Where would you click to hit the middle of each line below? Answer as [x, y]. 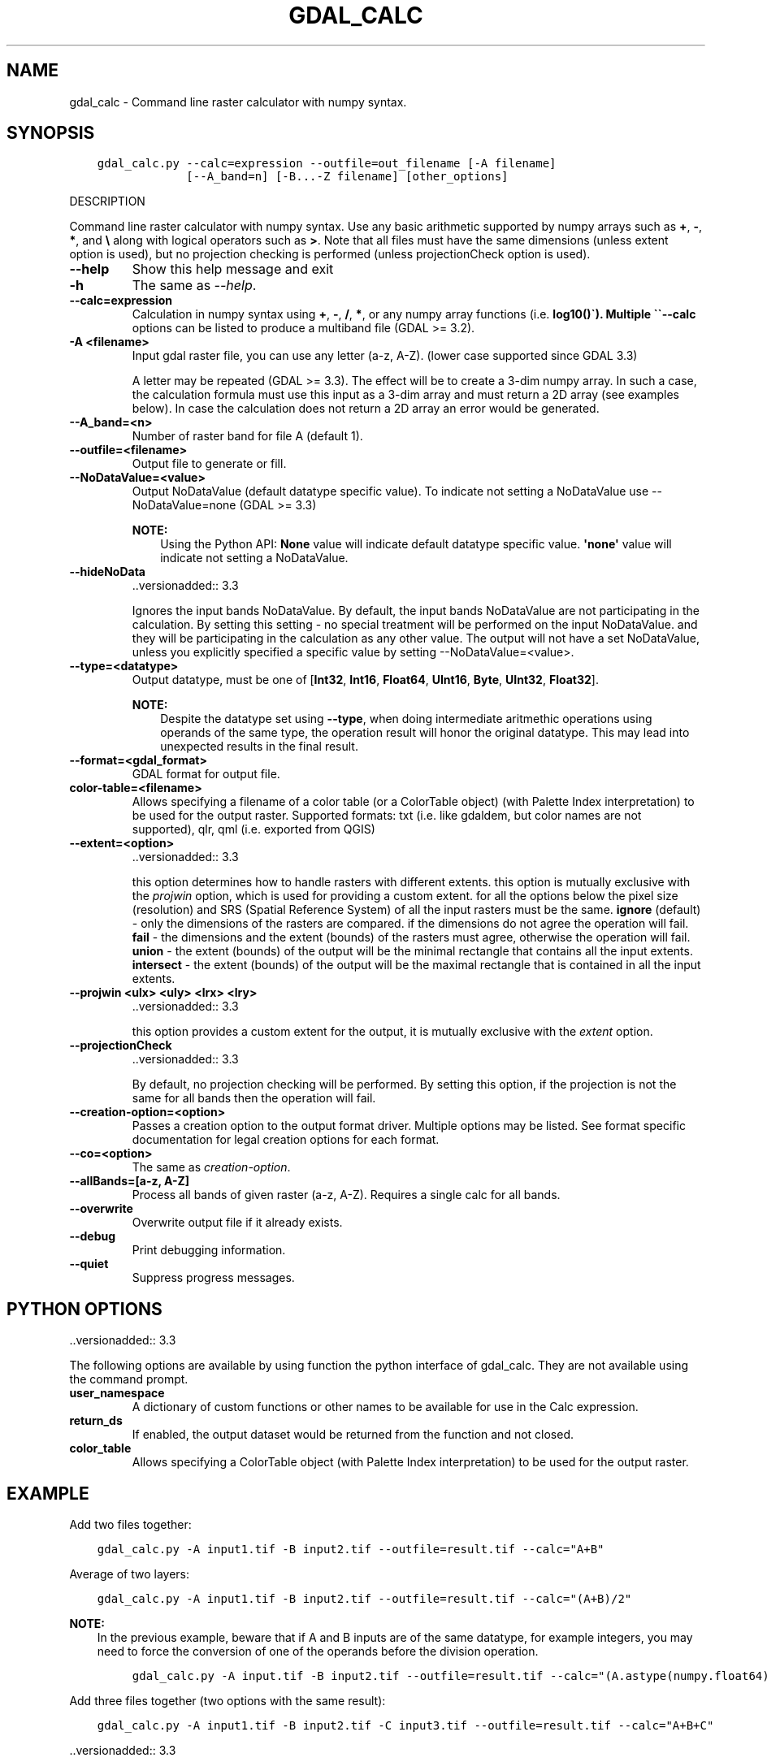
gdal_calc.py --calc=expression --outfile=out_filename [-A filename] [327, 164]
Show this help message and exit [233, 269]
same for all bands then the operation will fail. [254, 1098]
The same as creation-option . [211, 1167]
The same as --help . [194, 286]
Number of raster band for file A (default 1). [247, 436]
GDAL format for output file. [206, 774]
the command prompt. [129, 1379]
